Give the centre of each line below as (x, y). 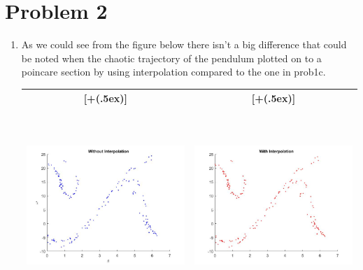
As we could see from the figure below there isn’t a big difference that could (184, 44)
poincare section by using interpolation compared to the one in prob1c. (173, 72)
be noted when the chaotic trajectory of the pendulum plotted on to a (171, 58)
